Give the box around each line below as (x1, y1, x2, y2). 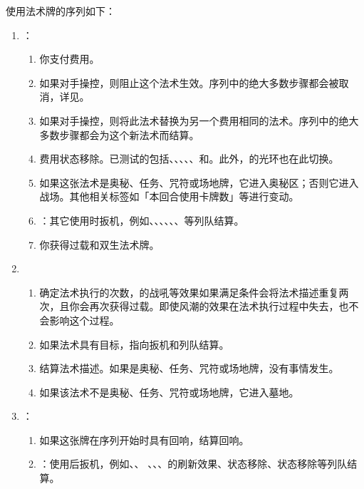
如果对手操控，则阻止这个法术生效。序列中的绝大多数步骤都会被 (39, 75, 339, 90)
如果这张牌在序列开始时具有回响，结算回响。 (39, 432, 249, 447)
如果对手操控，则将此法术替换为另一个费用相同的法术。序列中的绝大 (39, 113, 359, 128)
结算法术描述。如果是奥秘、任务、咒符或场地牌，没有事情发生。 (39, 361, 339, 376)
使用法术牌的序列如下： (6, 4, 115, 18)
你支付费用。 (39, 51, 100, 66)
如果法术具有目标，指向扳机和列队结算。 (39, 336, 229, 351)
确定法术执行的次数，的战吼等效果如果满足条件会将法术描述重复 (39, 284, 339, 299)
